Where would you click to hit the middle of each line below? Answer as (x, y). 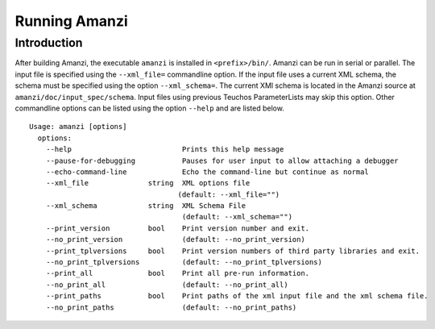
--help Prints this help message (165, 150)
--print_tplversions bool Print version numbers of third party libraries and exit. (233, 251)
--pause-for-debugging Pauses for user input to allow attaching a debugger (222, 160)
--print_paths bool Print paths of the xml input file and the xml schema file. (237, 296)
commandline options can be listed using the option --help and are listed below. (150, 108)
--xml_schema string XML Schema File (145, 206)
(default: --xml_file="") (229, 194)
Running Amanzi (71, 21)
